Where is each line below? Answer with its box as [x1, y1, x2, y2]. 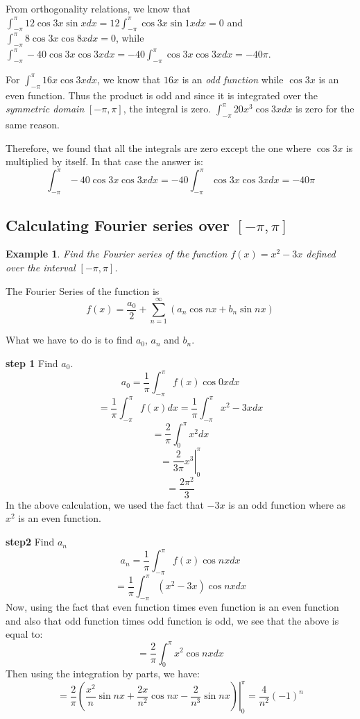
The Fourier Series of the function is [6, 283, 160, 298]
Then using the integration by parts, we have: [6, 666, 200, 681]
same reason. [6, 117, 60, 132]
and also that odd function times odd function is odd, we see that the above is [6, 613, 339, 627]
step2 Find [6, 534, 55, 549]
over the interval [6, 260, 76, 275]
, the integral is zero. [123, 101, 212, 116]
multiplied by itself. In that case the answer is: [6, 154, 203, 169]
